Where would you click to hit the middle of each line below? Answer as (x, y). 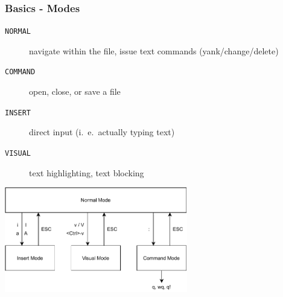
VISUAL (18, 153)
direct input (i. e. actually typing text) (102, 132)
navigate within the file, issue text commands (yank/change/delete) (154, 50)
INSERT (18, 113)
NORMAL (18, 32)
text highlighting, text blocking (87, 172)
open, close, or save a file (75, 91)
